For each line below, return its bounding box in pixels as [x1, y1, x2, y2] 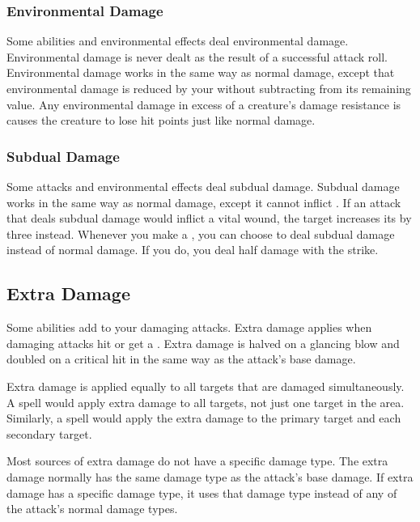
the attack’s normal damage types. [6, 500, 178, 517]
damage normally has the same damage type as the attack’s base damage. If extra [6, 468, 414, 485]
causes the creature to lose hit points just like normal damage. [6, 112, 316, 129]
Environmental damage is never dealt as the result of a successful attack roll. [6, 48, 388, 65]
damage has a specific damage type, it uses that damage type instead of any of [6, 484, 397, 501]
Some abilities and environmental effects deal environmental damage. [6, 32, 349, 49]
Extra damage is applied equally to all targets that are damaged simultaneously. [6, 377, 405, 394]
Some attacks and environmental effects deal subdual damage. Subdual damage [6, 178, 400, 194]
